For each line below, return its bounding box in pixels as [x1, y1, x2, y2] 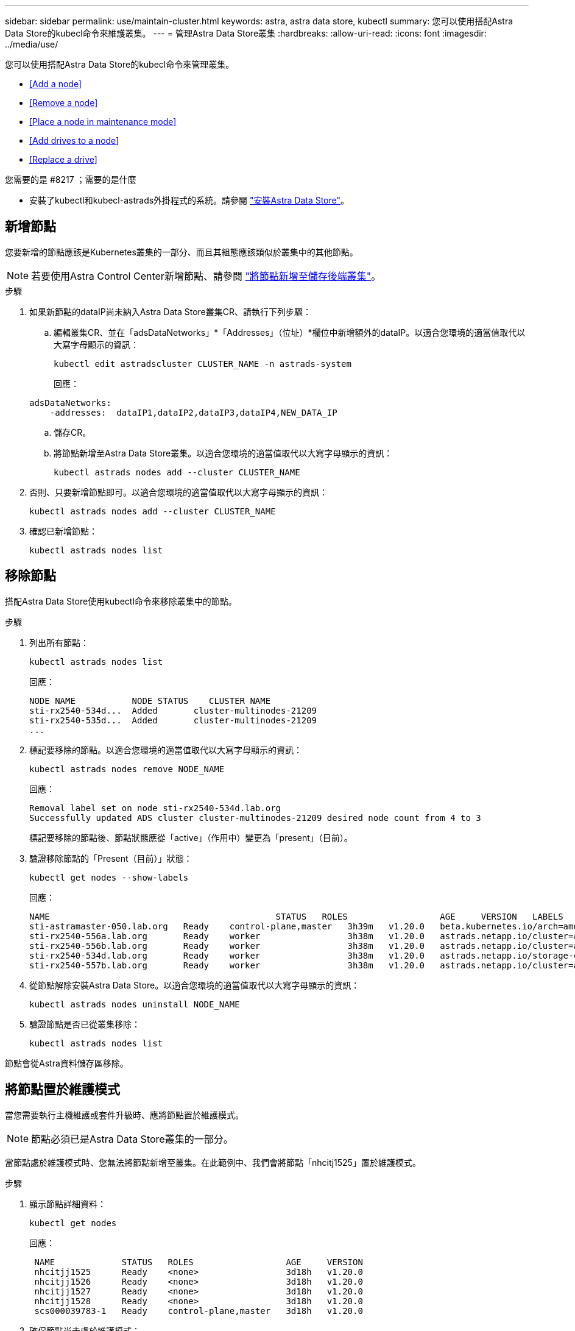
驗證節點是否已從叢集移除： [29, 1018, 140, 1029]
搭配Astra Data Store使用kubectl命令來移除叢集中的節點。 [5, 595, 237, 606]
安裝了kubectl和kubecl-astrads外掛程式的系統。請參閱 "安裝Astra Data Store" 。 [29, 195, 350, 205]
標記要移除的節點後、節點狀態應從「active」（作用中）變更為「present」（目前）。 [29, 832, 353, 843]
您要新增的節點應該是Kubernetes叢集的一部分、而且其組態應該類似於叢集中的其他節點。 [5, 246, 358, 257]
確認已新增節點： [29, 525, 97, 536]
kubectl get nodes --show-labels [29, 872, 189, 882]
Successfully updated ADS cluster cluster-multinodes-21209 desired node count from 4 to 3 [29, 812, 481, 823]
